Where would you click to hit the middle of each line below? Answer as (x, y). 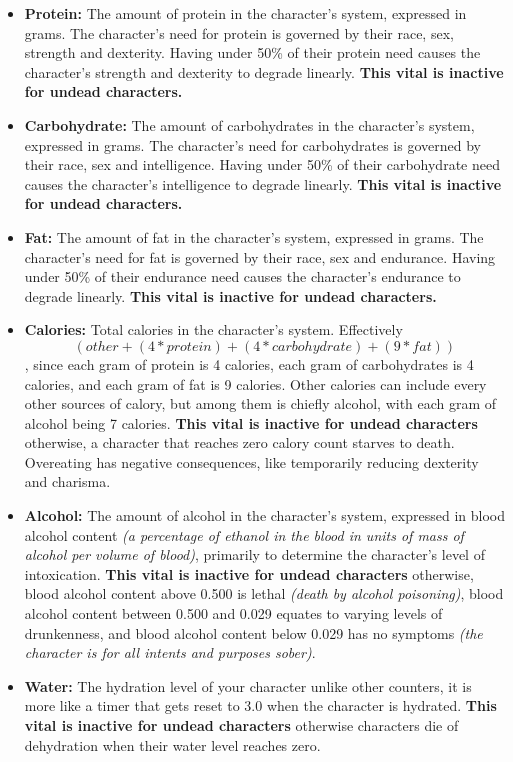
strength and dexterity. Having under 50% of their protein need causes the (252, 52)
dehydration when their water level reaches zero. (172, 744)
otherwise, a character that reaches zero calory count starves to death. (239, 442)
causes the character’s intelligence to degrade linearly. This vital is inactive (263, 183)
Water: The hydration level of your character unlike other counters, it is (248, 685)
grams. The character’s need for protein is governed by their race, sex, (239, 32)
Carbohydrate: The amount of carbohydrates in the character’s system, (249, 124)
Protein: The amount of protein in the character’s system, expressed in (245, 13)
